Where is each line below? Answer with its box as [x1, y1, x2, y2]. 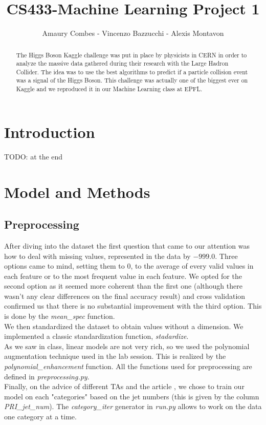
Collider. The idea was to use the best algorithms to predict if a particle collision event [16, 67, 248, 76]
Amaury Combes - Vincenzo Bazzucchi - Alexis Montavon [42, 28, 224, 38]
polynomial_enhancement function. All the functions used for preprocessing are [4, 361, 252, 372]
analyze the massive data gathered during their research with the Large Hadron [16, 59, 229, 68]
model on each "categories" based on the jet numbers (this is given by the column [4, 391, 259, 401]
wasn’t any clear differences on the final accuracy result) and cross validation [4, 290, 246, 301]
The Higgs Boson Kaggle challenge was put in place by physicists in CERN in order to [16, 50, 247, 59]
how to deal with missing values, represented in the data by [4, 250, 191, 261]
